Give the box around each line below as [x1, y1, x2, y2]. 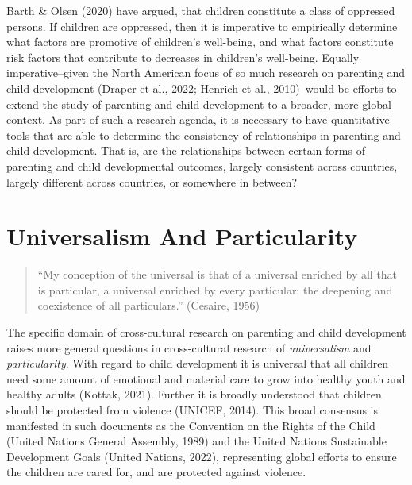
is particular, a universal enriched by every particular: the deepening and [37, 281, 393, 298]
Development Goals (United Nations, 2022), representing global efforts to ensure [6, 448, 397, 464]
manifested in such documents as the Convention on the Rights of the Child [6, 417, 375, 433]
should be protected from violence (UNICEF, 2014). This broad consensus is [6, 402, 379, 418]
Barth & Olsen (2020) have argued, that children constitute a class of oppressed [6, 2, 395, 18]
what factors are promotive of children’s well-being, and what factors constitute [6, 33, 394, 50]
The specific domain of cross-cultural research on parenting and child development [6, 324, 406, 341]
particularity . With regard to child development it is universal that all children [6, 355, 389, 371]
